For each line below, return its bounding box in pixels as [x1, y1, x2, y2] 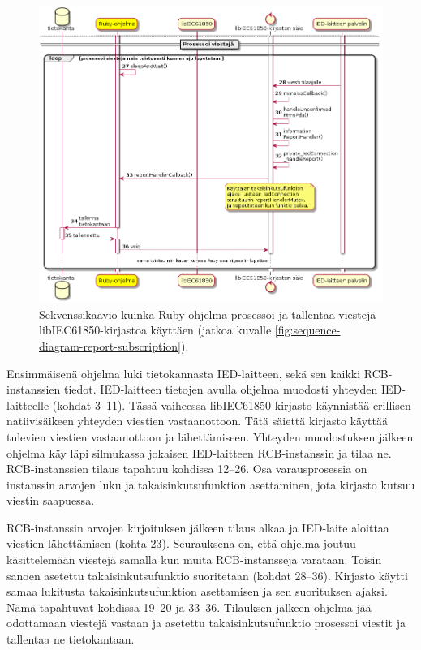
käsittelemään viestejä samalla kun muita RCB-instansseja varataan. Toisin [6, 551, 382, 568]
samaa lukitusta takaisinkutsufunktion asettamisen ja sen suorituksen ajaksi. [6, 583, 388, 600]
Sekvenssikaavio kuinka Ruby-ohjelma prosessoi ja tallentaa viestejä [39, 305, 376, 322]
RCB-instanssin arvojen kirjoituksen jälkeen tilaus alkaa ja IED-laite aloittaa [6, 519, 389, 536]
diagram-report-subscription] [39, 337, 181, 354]
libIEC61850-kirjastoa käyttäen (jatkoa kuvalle [39, 321, 272, 338]
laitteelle [6, 396, 49, 413]
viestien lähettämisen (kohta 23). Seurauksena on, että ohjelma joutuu [6, 535, 356, 552]
